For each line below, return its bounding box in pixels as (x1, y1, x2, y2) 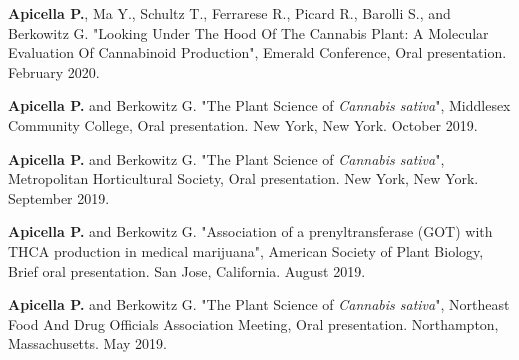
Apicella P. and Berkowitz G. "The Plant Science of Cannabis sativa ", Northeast (8, 294, 510, 315)
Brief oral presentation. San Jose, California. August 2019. (8, 260, 366, 281)
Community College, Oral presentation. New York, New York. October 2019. (8, 114, 478, 135)
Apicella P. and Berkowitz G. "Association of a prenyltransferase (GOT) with (8, 221, 493, 242)
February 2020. (8, 61, 100, 82)
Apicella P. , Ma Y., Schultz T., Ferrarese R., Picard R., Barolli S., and (8, 3, 451, 23)
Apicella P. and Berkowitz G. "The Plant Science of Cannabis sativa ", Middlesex (8, 95, 511, 116)
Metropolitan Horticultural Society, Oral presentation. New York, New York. (8, 168, 479, 189)
